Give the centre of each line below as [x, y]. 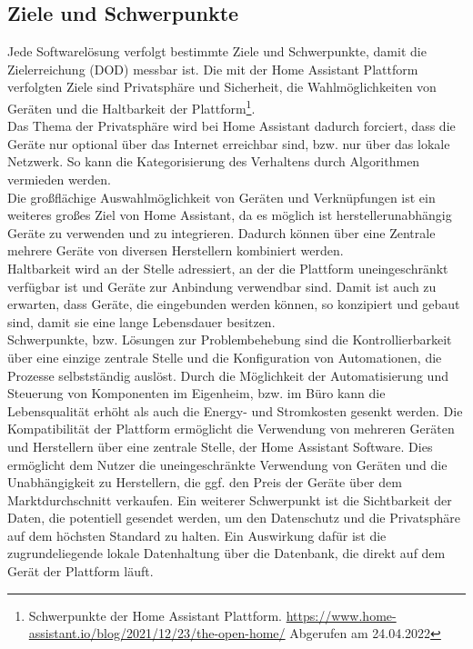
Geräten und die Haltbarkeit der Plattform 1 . [131, 106]
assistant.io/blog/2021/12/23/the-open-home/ [157, 633]
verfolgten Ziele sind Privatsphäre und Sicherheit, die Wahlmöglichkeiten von [222, 87]
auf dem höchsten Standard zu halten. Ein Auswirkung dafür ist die [197, 535]
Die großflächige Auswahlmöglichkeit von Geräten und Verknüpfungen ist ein [221, 197]
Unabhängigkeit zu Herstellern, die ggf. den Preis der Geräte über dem [205, 482]
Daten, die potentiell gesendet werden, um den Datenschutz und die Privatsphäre [234, 518]
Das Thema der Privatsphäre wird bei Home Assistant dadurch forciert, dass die [231, 126]
